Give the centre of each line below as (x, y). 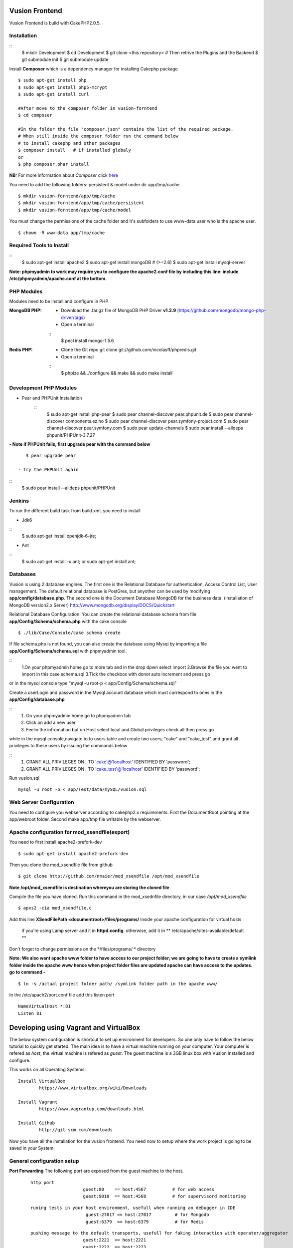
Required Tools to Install (39, 246)
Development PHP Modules (43, 388)
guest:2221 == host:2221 (115, 1240)
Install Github (37, 1123)
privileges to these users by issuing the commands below (68, 746)
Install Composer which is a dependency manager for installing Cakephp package (93, 69)
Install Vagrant (38, 1102)
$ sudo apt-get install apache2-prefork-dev (73, 853)
